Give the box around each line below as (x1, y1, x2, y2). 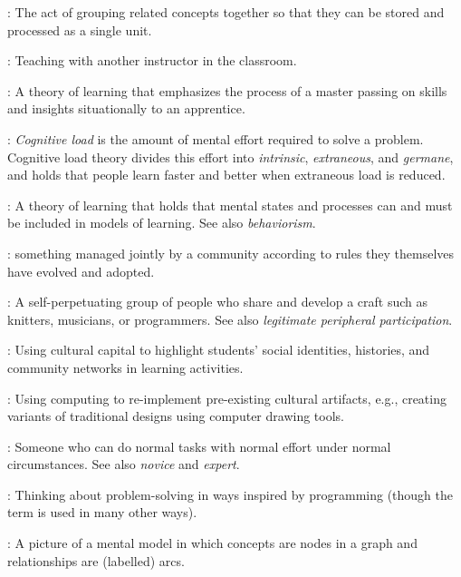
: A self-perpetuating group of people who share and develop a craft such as (7, 292, 428, 311)
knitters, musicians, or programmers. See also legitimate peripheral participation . (7, 309, 453, 328)
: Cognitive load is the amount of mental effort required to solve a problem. (7, 129, 424, 148)
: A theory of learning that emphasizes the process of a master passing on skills (7, 81, 447, 100)
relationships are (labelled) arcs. (7, 551, 185, 570)
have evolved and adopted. (7, 261, 155, 280)
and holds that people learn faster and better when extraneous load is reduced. (7, 165, 446, 184)
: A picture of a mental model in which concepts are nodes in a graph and (7, 533, 418, 553)
